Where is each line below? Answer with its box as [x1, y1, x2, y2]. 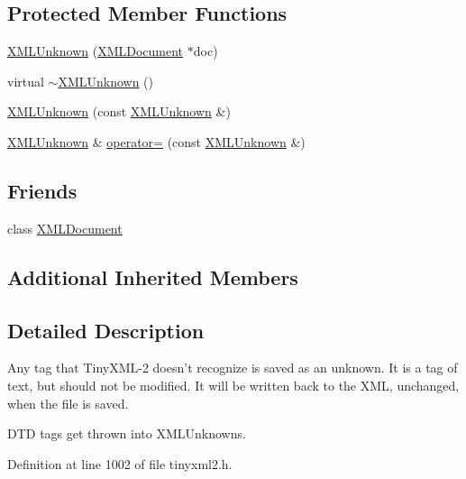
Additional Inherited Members [7, 263, 298, 290]
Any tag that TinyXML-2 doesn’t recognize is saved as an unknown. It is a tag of [7, 358, 458, 377]
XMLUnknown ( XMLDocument [7, 41, 184, 60]
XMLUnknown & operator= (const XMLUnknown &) [7, 132, 306, 151]
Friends [7, 176, 78, 204]
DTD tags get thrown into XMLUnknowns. [7, 424, 246, 443]
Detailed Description [7, 316, 205, 344]
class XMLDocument [7, 218, 123, 237]
